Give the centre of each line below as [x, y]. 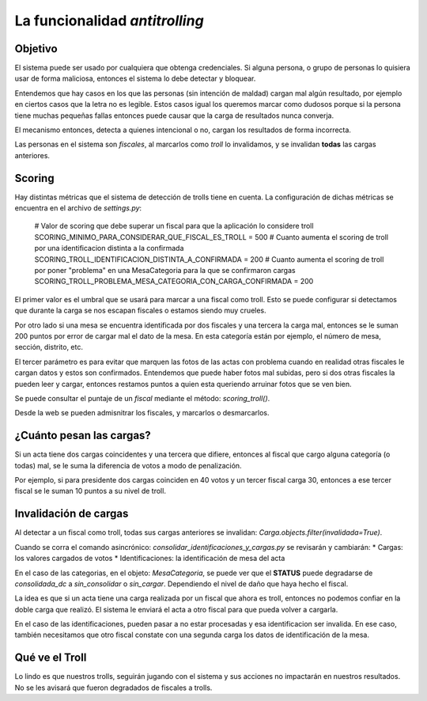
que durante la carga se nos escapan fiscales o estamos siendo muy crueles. [140, 311]
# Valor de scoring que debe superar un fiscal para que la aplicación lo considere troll [174, 226]
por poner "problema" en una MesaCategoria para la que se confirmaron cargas [165, 271]
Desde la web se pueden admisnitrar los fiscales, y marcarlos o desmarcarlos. [142, 413]
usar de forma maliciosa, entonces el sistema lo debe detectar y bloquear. [135, 78]
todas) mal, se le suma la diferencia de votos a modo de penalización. [128, 465]
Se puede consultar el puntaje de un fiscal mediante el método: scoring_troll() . [142, 398]
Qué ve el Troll [51, 658]
